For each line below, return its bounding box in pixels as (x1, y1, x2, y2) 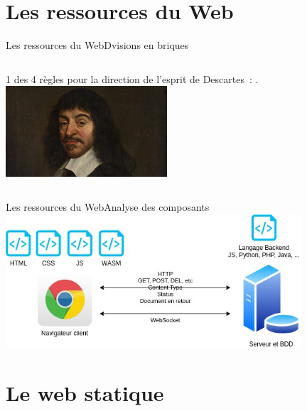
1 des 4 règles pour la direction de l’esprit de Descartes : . (6, 71, 259, 86)
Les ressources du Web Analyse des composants (6, 199, 210, 214)
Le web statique (6, 378, 164, 407)
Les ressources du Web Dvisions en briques (6, 38, 189, 53)
